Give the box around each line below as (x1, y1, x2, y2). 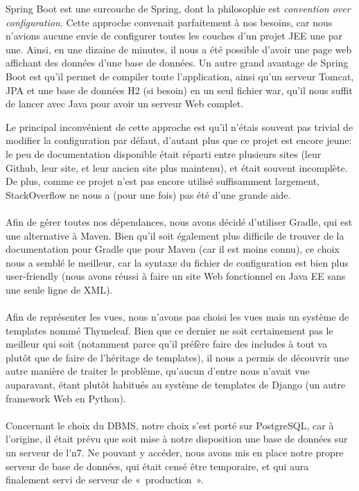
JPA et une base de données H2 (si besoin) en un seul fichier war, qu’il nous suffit (6, 82, 353, 97)
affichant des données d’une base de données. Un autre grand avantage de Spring (6, 55, 349, 70)
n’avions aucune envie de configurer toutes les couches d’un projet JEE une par (6, 28, 343, 43)
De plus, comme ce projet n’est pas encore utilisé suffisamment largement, (6, 174, 319, 188)
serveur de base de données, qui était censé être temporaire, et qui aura (6, 458, 309, 473)
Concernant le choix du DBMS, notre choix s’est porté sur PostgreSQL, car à (6, 418, 334, 432)
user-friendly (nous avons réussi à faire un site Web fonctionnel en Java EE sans (6, 269, 346, 283)
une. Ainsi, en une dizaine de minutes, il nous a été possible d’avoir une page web (6, 42, 352, 56)
